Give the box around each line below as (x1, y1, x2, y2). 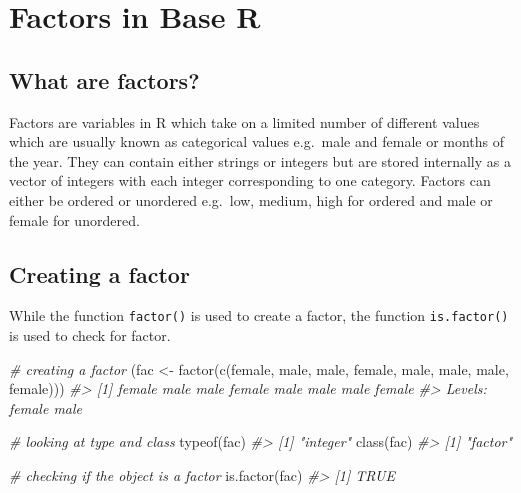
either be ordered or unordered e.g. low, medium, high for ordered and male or (9, 189, 493, 210)
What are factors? (9, 64, 200, 95)
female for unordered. (9, 209, 140, 230)
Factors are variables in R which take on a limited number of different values (9, 111, 480, 132)
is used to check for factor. (9, 325, 171, 345)
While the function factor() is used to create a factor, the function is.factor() (9, 305, 509, 326)
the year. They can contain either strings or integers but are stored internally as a (9, 150, 511, 171)
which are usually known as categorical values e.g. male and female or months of (9, 131, 505, 152)
